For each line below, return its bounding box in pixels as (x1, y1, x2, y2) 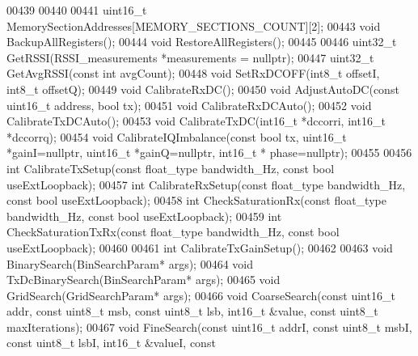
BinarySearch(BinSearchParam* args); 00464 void (6, 255, 254, 272)
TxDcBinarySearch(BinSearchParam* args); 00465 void (6, 271, 281, 288)
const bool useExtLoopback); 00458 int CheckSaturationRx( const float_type (6, 192, 386, 209)
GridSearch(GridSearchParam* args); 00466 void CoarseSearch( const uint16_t (6, 286, 395, 303)
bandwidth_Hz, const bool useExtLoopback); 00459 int (6, 207, 282, 224)
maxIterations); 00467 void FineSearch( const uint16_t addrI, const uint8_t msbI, (6, 318, 412, 335)
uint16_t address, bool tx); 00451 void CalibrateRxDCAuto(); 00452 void (6, 96, 372, 113)
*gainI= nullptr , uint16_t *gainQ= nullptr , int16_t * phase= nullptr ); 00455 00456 (6, 144, 412, 161)
